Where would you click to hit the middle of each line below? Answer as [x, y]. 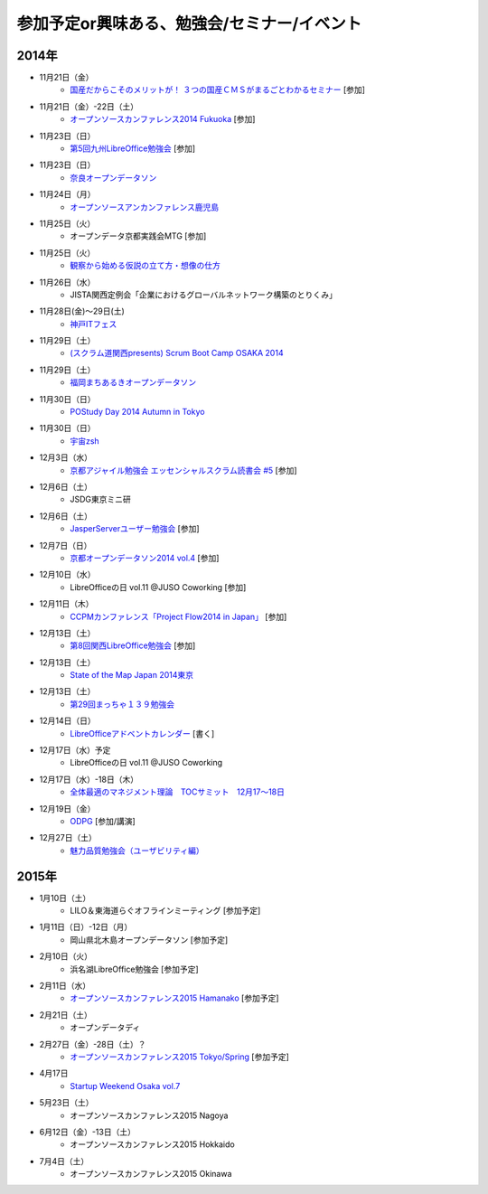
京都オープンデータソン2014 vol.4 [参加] [145, 558]
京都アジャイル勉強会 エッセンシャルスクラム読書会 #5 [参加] [183, 470]
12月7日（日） [66, 545]
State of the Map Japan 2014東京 [132, 675]
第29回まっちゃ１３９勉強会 [122, 704]
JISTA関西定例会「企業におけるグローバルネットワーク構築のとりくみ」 [204, 295]
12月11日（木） [66, 604]
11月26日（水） [67, 282]
